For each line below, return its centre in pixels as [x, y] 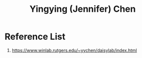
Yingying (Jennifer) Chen [83, 9]
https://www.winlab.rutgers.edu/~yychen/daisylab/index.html [74, 50]
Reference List [35, 37]
